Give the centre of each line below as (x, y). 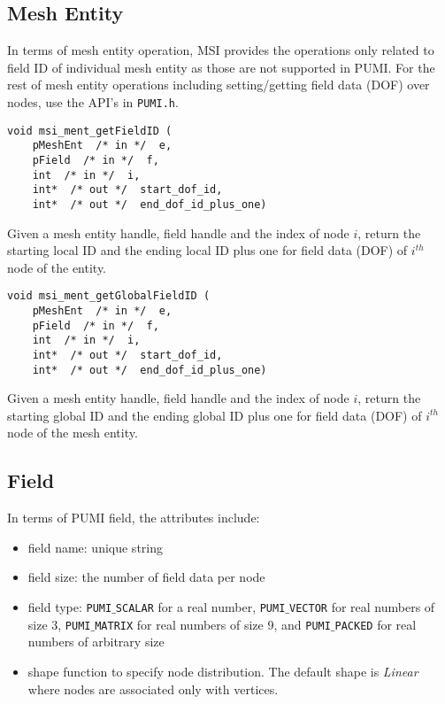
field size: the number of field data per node (146, 577)
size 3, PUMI (59, 624)
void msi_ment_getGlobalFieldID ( (109, 296)
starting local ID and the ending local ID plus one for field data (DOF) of (207, 250)
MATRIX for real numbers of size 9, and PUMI (213, 624)
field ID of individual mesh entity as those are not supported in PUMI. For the (221, 67)
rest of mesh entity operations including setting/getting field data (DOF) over (219, 85)
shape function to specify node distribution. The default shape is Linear (223, 671)
